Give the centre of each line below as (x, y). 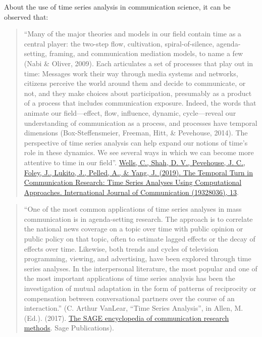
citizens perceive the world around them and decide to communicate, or (135, 83)
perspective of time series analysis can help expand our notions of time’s (136, 142)
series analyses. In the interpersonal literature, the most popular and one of (141, 268)
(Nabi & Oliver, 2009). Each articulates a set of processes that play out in (139, 63)
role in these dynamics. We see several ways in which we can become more (139, 152)
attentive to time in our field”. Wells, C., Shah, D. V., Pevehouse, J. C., (135, 162)
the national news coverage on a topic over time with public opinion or (134, 229)
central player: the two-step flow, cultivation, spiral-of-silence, (119, 43)
